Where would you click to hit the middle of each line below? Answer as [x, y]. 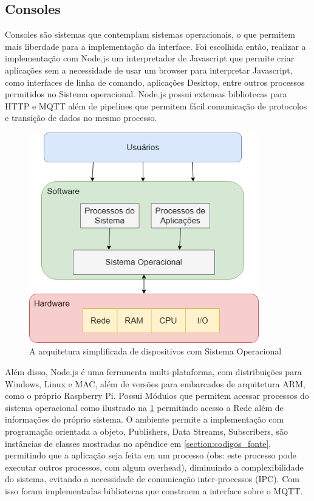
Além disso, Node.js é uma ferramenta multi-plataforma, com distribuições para [153, 371]
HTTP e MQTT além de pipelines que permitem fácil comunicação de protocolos [156, 105]
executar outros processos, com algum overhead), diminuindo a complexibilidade [154, 467]
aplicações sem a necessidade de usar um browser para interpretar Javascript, [149, 70]
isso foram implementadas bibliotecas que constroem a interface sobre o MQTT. [154, 490]
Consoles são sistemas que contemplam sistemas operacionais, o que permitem [150, 34]
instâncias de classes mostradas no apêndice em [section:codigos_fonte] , [138, 443]
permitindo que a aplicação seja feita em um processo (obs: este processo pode [151, 455]
